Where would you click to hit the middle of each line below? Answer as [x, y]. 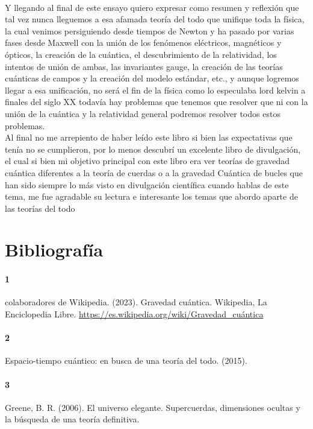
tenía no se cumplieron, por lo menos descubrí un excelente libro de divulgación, [153, 149]
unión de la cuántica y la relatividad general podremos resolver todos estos [143, 113]
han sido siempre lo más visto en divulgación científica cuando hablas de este [147, 184]
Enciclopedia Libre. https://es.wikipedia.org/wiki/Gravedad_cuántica [134, 314]
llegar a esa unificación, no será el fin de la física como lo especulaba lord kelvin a [155, 90]
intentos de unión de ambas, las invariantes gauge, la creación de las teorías [144, 66]
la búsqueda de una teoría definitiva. [72, 419]
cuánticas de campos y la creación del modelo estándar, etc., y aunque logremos [152, 78]
